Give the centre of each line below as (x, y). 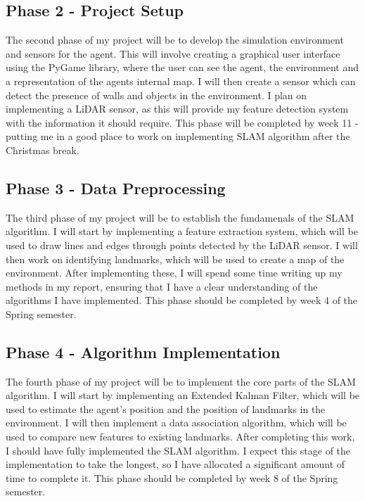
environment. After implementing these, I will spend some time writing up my (174, 273)
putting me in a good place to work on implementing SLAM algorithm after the (178, 136)
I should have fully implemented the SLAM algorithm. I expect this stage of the (178, 450)
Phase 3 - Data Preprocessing (116, 188)
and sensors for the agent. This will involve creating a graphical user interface (173, 53)
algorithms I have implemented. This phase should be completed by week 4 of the (182, 300)
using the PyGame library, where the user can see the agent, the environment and (182, 67)
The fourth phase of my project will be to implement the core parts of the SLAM (181, 381)
